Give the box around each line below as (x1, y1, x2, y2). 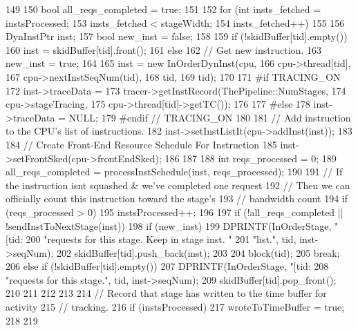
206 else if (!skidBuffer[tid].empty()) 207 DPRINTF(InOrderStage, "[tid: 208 (6, 259, 329, 273)
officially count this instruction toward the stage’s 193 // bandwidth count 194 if (6, 191, 348, 206)
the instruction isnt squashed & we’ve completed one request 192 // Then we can (6, 177, 350, 192)
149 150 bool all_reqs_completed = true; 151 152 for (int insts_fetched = (6, 2, 321, 16)
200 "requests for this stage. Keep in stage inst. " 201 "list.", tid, (26, 232, 296, 246)
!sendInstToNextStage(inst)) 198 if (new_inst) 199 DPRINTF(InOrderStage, (6, 218, 332, 233)
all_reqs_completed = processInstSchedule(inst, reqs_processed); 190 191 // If (6, 164, 343, 179)
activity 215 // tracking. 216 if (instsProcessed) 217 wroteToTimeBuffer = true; (6, 300, 345, 314)
